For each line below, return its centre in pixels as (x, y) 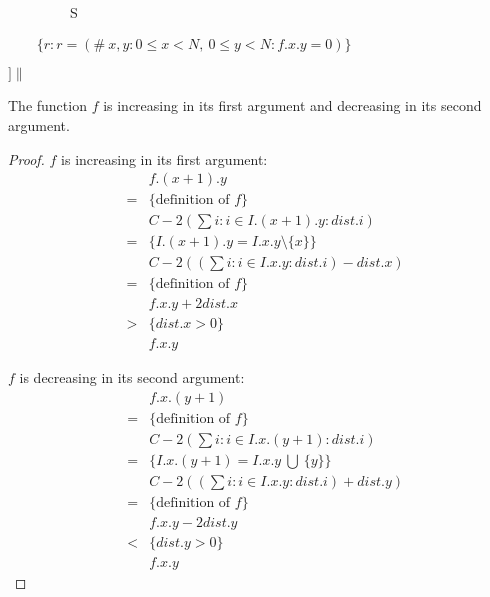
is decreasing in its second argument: (132, 377)
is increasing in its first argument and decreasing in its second (292, 105)
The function (47, 105)
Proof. (26, 158)
